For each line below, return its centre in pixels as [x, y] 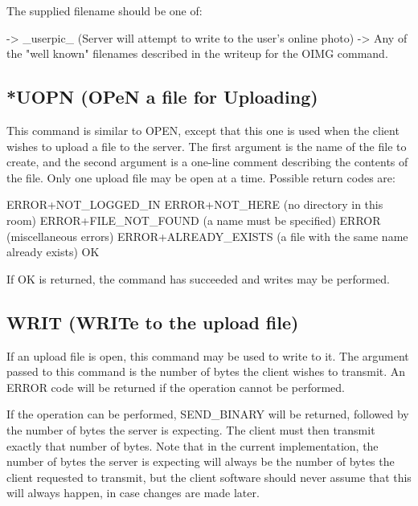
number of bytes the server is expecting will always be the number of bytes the [201, 461]
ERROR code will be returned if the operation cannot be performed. [176, 387]
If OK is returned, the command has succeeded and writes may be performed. [198, 278]
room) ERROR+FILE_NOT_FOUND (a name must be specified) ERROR [194, 220]
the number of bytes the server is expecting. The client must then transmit [191, 429]
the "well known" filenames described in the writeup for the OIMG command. [197, 53]
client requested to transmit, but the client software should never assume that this [209, 477]
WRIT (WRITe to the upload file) [153, 322]
